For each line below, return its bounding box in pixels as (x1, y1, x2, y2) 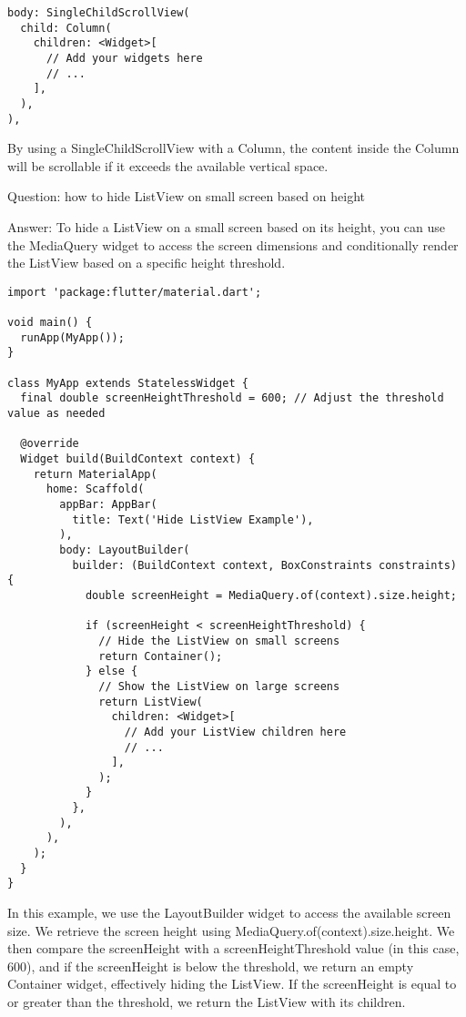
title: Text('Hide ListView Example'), (72, 513, 314, 526)
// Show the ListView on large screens (98, 679, 340, 693)
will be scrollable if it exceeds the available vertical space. (7, 156, 329, 175)
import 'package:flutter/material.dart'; (7, 285, 262, 299)
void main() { (7, 316, 93, 330)
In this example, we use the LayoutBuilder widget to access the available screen (7, 903, 451, 922)
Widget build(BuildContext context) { (20, 453, 256, 466)
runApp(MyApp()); (20, 331, 125, 344)
